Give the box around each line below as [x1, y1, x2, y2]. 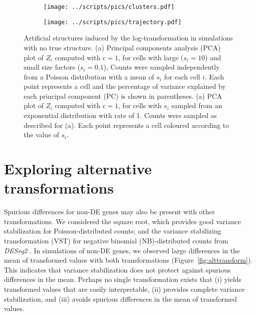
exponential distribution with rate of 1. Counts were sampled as [24, 110, 217, 120]
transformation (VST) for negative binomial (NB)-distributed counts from [4, 235, 228, 245]
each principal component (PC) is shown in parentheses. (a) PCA [24, 90, 222, 101]
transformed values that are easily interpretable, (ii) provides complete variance [4, 283, 245, 294]
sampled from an [171, 100, 222, 111]
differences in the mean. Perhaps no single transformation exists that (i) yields [4, 274, 242, 284]
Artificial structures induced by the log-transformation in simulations [24, 33, 233, 43]
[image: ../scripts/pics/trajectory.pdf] [43, 18, 182, 26]
